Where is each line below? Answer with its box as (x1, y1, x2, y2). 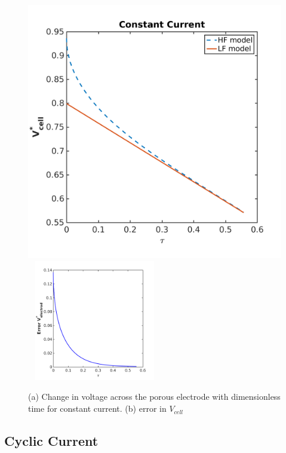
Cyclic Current (4, 431, 99, 450)
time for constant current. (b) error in (28, 402, 167, 415)
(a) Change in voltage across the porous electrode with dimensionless (28, 390, 281, 403)
